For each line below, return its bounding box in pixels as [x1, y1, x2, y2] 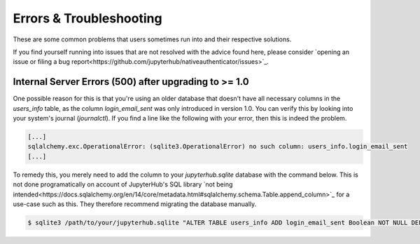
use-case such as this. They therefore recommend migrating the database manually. [13, 200, 257, 208]
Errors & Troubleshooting [13, 11, 162, 26]
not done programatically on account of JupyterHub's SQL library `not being [13, 180, 233, 189]
